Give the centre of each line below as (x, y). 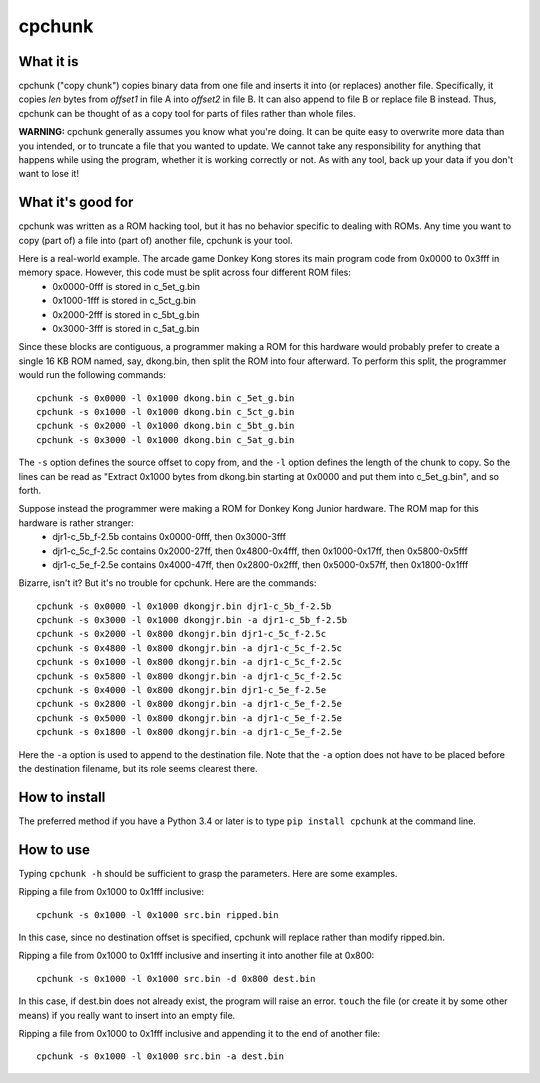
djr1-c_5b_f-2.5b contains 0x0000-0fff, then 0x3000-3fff (169, 537)
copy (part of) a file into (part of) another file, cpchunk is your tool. (156, 240)
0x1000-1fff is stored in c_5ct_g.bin (124, 301)
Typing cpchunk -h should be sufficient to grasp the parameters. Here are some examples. (208, 873)
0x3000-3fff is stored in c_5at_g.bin (126, 329)
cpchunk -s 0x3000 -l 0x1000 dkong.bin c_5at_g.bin (165, 439)
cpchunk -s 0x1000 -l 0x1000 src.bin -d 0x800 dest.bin (176, 978)
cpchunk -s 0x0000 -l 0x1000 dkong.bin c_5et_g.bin (165, 398)
